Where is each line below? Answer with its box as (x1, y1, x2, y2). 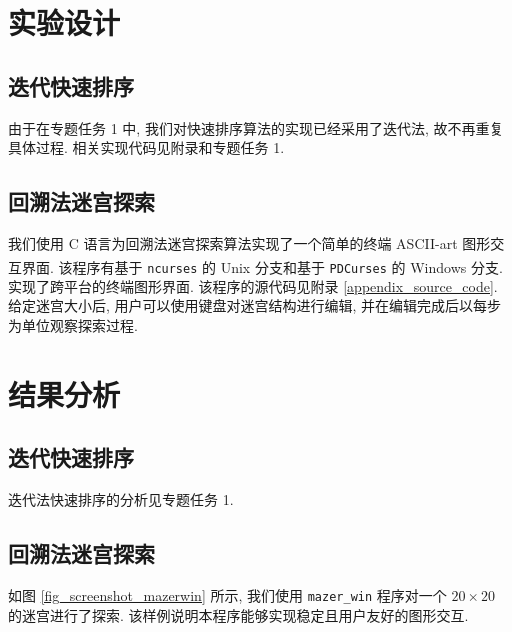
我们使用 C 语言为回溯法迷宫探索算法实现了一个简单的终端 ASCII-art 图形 (8, 232, 491, 253)
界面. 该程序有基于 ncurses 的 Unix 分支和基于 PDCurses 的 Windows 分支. (21, 256, 503, 277)
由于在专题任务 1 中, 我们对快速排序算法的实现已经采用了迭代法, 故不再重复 (8, 117, 504, 138)
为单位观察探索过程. (8, 315, 138, 336)
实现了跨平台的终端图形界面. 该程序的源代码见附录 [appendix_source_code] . (8, 275, 498, 296)
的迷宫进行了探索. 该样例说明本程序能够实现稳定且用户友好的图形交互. (8, 604, 469, 625)
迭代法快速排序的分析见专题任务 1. (8, 489, 234, 510)
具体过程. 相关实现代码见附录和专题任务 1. (8, 137, 285, 158)
